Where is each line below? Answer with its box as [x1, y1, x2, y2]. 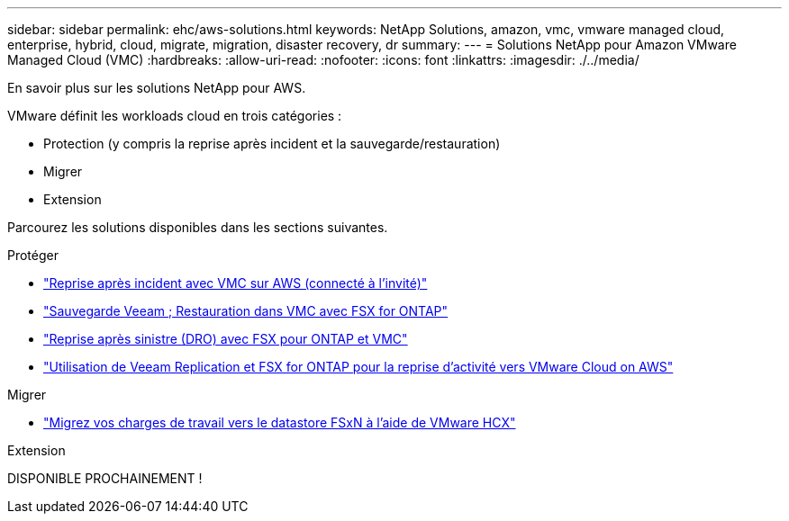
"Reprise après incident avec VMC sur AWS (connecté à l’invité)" [43, 275, 428, 291]
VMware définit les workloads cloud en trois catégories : [7, 108, 342, 123]
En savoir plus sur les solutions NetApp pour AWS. [7, 80, 306, 95]
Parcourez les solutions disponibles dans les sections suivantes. [7, 220, 388, 235]
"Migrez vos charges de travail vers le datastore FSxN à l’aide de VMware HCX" [43, 415, 516, 430]
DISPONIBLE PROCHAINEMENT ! [7, 471, 203, 486]
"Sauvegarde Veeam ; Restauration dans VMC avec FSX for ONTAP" [43, 303, 449, 319]
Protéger [7, 247, 59, 263]
